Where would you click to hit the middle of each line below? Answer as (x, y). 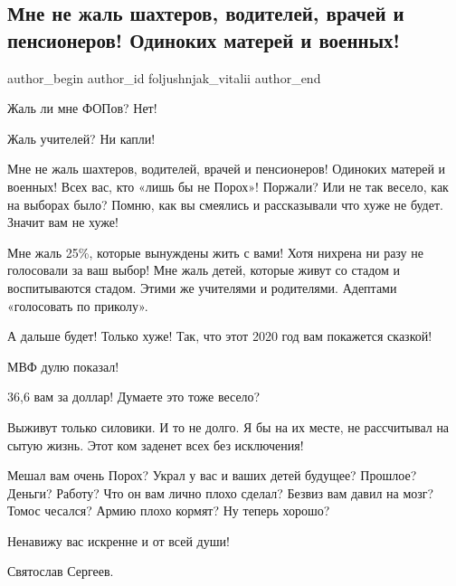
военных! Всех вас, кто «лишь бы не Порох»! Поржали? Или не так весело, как (228, 186)
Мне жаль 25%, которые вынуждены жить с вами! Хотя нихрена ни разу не (215, 252)
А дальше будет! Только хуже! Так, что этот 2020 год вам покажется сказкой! (220, 336)
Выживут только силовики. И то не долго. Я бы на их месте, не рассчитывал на (228, 426)
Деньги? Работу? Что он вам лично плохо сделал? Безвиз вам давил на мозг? (221, 492)
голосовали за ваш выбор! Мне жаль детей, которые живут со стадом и (204, 270)
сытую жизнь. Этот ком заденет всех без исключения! (156, 444)
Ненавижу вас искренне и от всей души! (119, 540)
